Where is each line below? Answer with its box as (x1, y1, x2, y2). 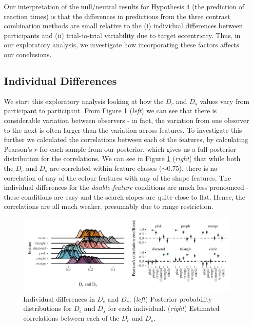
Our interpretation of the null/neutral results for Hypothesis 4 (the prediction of (4, 1, 244, 11)
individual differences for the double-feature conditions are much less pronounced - (4, 182, 249, 192)
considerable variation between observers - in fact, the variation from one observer (4, 115, 249, 125)
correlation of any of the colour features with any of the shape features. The (4, 172, 231, 183)
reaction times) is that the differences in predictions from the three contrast (4, 11, 230, 21)
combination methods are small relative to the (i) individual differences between (4, 20, 243, 31)
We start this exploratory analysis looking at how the (4, 96, 164, 106)
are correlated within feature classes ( (50, 163, 162, 173)
